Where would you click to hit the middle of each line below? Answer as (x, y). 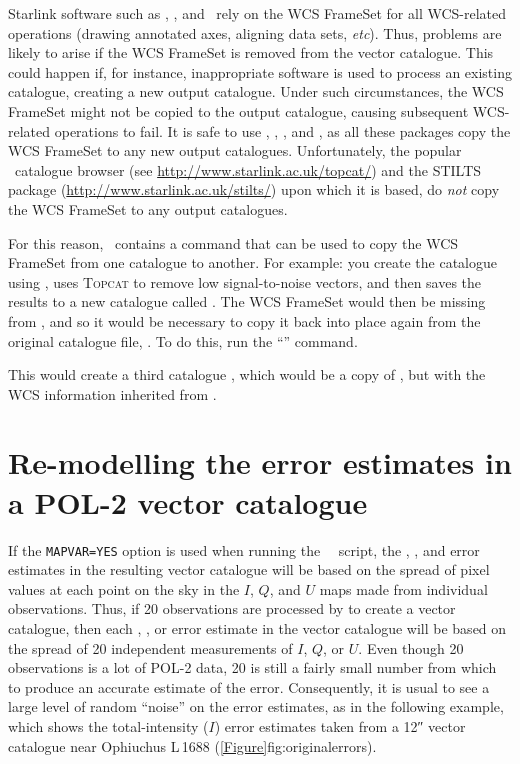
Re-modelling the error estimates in (260, 462)
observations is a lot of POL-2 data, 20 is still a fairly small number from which (252, 667)
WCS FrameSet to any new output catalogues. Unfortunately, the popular (235, 150)
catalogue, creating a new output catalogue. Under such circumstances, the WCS (256, 91)
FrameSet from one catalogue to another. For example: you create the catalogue (253, 262)
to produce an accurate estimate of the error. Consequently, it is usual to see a (249, 686)
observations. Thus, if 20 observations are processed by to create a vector (232, 608)
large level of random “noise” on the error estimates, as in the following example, (256, 706)
